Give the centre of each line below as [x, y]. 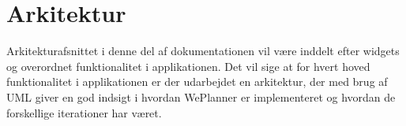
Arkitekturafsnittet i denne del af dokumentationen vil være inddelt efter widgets [203, 51]
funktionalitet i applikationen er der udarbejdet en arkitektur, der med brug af [197, 82]
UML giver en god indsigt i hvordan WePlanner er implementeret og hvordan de [201, 96]
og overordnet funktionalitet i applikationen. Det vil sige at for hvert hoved [188, 66]
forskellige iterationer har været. [84, 112]
